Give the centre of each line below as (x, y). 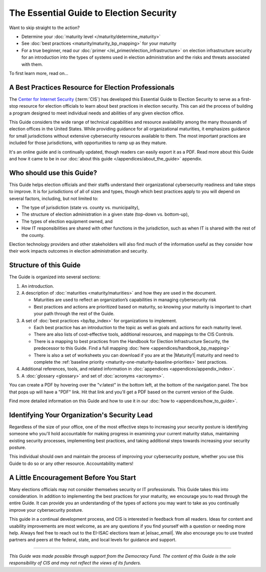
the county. (33, 235)
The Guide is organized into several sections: (55, 277)
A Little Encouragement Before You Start (73, 477)
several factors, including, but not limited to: (54, 198)
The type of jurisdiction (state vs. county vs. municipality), (81, 208)
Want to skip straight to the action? (44, 28)
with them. (32, 64)
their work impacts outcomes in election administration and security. (79, 251)
